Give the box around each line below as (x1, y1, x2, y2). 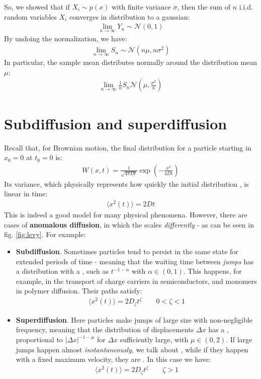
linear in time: (4, 188, 48, 199)
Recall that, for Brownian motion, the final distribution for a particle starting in (4, 142, 251, 153)
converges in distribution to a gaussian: (69, 11, 190, 22)
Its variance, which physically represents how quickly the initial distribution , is (4, 178, 249, 189)
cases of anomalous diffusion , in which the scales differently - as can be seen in (4, 219, 254, 230)
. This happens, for (183, 266, 242, 276)
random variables (4, 11, 57, 22)
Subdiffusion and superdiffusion (4, 113, 227, 133)
